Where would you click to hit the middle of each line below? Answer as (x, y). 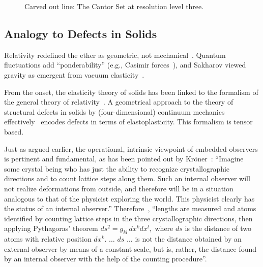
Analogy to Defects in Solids (81, 33)
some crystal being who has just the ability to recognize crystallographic (117, 168)
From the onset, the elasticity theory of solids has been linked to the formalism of (131, 92)
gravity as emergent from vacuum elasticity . (74, 74)
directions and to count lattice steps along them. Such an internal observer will (127, 178)
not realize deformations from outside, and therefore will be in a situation (119, 188)
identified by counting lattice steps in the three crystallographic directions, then (128, 218)
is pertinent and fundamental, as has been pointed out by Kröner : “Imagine (124, 159)
